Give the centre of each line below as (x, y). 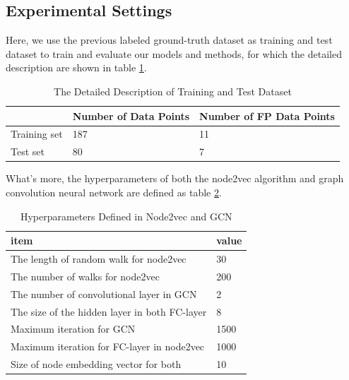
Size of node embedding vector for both (96, 364)
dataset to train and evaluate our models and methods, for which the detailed (174, 53)
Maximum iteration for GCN (73, 329)
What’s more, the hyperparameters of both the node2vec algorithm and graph (175, 178)
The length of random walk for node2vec (99, 258)
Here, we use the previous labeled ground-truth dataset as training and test (169, 40)
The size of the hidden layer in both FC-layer (109, 311)
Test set (28, 152)
